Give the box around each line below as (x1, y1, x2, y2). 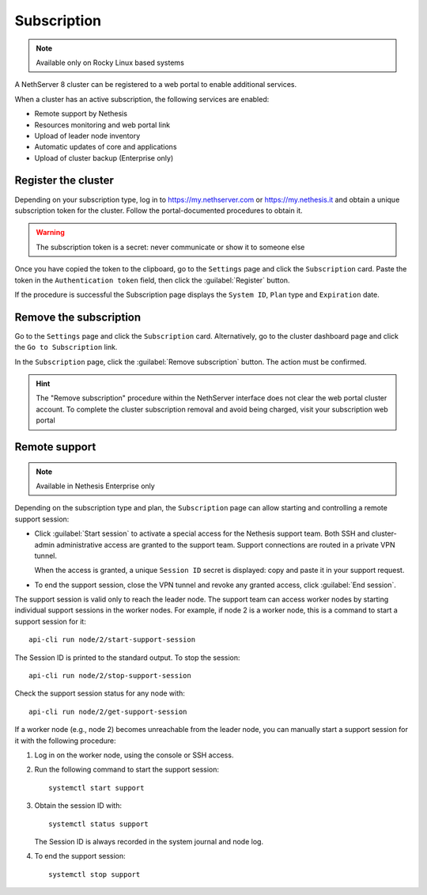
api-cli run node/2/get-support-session (28, 707, 187, 716)
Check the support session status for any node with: (14, 688, 186, 698)
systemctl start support (48, 783, 145, 792)
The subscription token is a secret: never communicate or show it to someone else (36, 242, 305, 252)
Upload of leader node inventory (34, 131, 141, 140)
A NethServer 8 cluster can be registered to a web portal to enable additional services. (14, 80, 297, 89)
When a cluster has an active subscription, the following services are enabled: (14, 94, 270, 104)
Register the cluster (14, 174, 115, 188)
